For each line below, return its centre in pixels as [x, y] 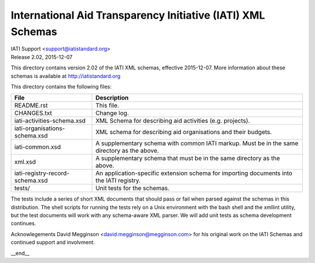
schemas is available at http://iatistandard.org [66, 76]
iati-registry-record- [42, 173]
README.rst [31, 106]
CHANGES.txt [33, 113]
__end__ [20, 253]
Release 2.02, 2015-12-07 [42, 57]
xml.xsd [25, 162]
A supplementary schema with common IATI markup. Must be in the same [197, 143]
